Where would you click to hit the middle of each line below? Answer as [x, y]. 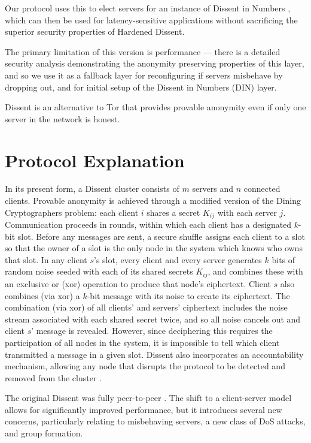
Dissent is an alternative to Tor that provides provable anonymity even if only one [155, 107]
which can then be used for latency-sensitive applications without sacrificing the [151, 19]
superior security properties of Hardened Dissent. [95, 31]
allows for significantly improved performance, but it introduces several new [144, 409]
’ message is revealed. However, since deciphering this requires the [152, 331]
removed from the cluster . [53, 377]
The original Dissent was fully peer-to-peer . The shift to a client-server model [148, 398]
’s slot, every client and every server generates [178, 259]
